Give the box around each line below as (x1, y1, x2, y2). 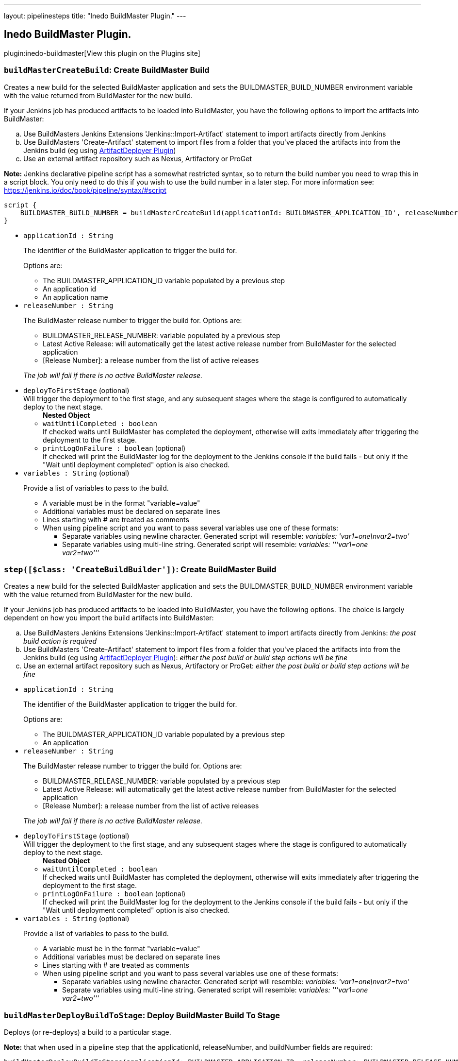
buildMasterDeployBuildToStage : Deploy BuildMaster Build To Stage (4, 1010, 280, 1020)
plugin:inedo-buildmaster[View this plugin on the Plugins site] (4, 49, 200, 57)
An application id (43, 284, 97, 293)
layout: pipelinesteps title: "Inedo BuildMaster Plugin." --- (4, 12, 186, 20)
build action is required (23, 637, 97, 646)
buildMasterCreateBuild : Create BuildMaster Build (4, 65, 210, 75)
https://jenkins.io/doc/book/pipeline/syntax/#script (4, 186, 166, 194)
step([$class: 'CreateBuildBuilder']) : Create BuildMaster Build (4, 564, 277, 574)
